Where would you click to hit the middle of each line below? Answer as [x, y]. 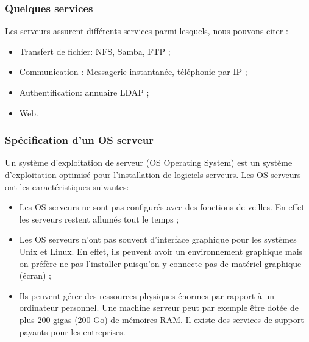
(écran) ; [35, 275]
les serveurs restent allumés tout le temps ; [99, 219]
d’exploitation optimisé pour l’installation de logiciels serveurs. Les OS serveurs [153, 174]
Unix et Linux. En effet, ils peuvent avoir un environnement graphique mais [161, 251]
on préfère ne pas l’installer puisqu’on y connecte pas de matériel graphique [160, 263]
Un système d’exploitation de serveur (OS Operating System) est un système [149, 162]
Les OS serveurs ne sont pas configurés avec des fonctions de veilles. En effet [162, 207]
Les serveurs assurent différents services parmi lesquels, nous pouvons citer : [147, 31]
